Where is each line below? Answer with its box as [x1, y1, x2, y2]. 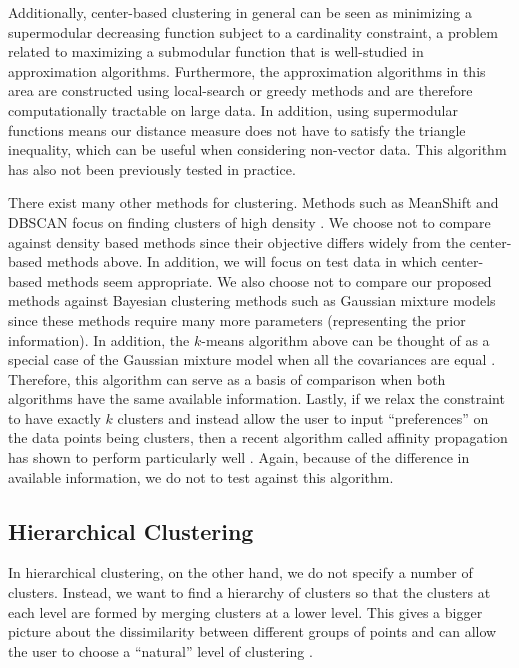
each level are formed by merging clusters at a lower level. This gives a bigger [8, 601, 483, 622]
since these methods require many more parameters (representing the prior [8, 309, 466, 330]
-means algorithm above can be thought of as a [201, 329, 490, 350]
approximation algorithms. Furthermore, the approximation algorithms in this [8, 60, 486, 81]
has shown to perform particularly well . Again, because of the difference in [8, 447, 470, 468]
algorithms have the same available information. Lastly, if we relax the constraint [8, 388, 505, 409]
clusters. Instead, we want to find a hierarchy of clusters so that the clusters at [8, 582, 491, 603]
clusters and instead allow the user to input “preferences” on [117, 407, 489, 428]
